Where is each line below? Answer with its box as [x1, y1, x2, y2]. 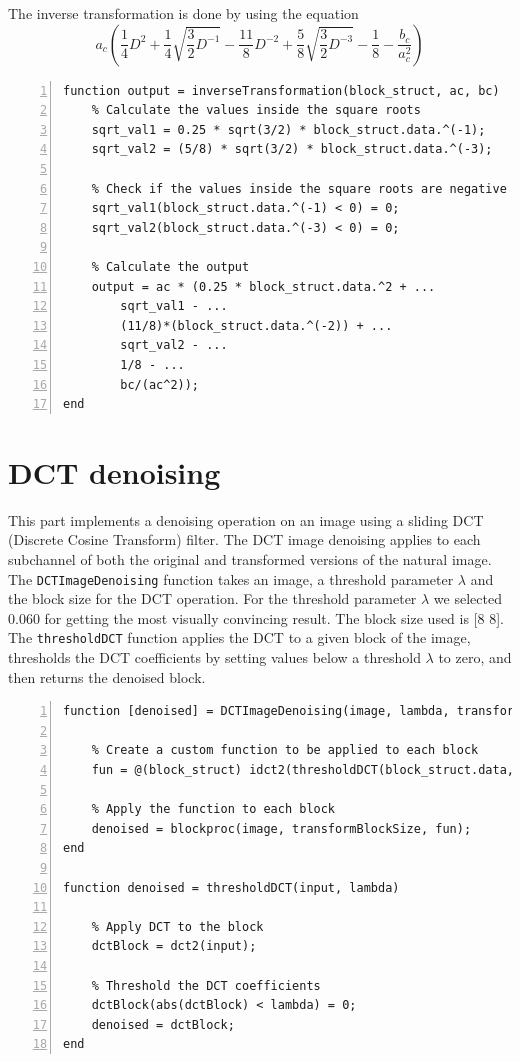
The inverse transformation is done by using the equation [8, 3, 359, 23]
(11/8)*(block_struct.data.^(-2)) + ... [120, 318, 393, 333]
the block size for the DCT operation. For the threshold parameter [8, 588, 417, 609]
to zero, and [438, 647, 512, 668]
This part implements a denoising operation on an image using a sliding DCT [8, 509, 484, 530]
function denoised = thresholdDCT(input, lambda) [63, 880, 400, 895]
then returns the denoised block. [8, 666, 206, 687]
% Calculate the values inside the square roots [91, 103, 421, 118]
